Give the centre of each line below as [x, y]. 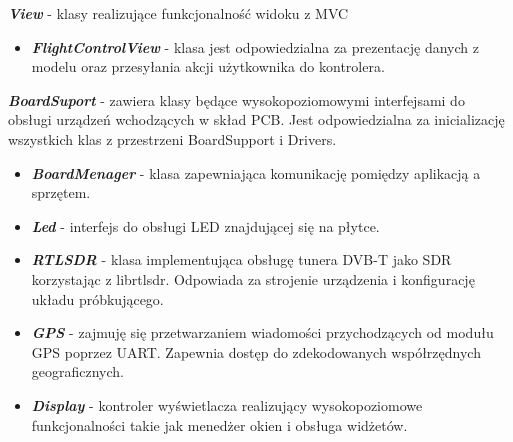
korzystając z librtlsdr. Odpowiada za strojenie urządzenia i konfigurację [253, 278]
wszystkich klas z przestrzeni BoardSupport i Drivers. [172, 138]
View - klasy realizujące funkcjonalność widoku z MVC [178, 13]
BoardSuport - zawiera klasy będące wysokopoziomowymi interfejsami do [236, 99]
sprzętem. [61, 192]
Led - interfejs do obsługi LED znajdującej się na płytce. [205, 225]
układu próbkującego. [97, 298]
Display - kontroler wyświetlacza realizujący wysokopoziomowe [227, 404]
